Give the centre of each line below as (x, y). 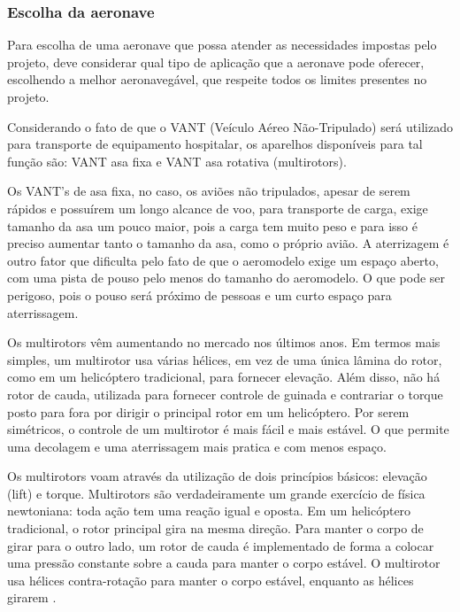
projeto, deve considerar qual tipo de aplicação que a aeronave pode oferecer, (216, 62)
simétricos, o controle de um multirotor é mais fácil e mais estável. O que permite (228, 429)
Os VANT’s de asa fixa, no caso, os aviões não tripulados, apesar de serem (209, 191)
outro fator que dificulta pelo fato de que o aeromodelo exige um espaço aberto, (223, 260)
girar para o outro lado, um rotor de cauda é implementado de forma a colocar (221, 545)
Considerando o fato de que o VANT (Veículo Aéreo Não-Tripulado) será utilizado (230, 126)
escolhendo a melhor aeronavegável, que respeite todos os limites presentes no (217, 79)
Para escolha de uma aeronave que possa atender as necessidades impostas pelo (222, 45)
